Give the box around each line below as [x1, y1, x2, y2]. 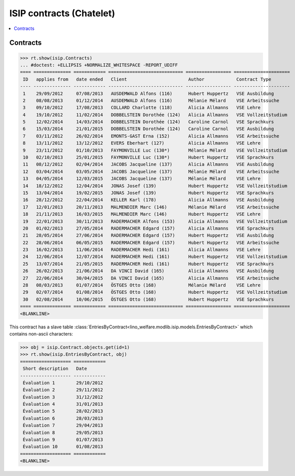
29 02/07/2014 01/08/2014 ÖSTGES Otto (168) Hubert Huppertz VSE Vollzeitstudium [23, 289, 287, 295]
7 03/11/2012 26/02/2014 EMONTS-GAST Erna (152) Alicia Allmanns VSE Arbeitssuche [23, 133, 280, 139]
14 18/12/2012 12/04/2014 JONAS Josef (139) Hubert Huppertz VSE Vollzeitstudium [23, 183, 287, 189]
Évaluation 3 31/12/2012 [23, 394, 103, 400]
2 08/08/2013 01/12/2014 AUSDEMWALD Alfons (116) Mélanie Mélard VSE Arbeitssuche [23, 97, 280, 104]
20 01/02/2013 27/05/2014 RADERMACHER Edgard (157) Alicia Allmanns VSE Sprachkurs [23, 225, 274, 231]
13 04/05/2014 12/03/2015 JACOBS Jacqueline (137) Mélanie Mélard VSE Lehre [23, 176, 261, 182]
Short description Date [23, 366, 87, 371]
